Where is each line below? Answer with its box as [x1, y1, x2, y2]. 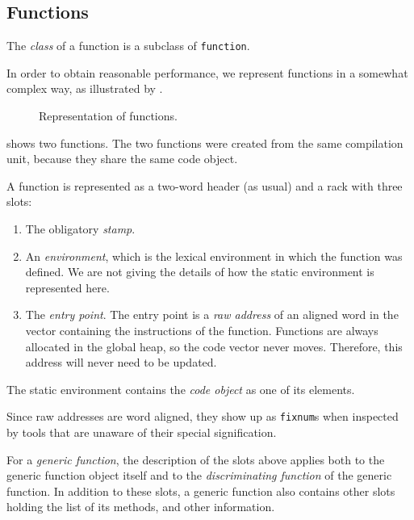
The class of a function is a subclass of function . [6, 37, 250, 54]
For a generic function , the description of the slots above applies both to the [6, 451, 385, 468]
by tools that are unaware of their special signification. [6, 424, 277, 441]
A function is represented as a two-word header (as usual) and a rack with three [6, 177, 403, 194]
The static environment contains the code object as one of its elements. [6, 380, 355, 397]
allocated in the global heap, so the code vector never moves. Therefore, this [25, 338, 403, 354]
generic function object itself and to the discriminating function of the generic [6, 467, 392, 484]
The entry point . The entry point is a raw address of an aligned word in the [25, 306, 399, 323]
